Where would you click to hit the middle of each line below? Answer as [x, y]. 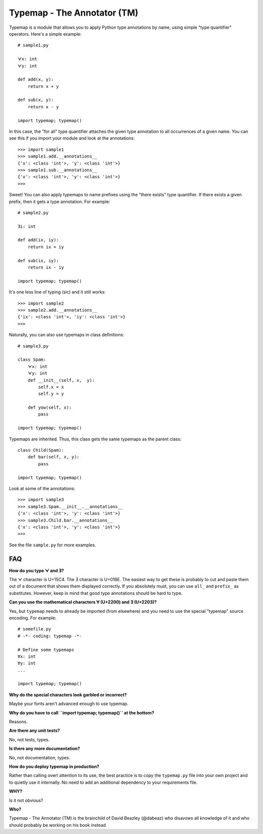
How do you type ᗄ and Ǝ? [37, 570]
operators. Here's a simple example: [45, 34]
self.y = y [51, 394]
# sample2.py [33, 213]
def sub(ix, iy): [38, 261]
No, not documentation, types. [40, 757]
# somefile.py [34, 629]
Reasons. [18, 722]
